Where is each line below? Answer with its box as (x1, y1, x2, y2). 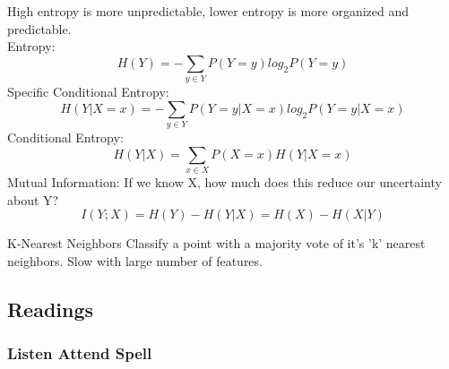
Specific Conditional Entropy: (7, 82, 169, 101)
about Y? (7, 190, 59, 209)
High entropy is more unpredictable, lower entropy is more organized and (7, 2, 410, 20)
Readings (7, 295, 94, 322)
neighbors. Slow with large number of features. (7, 251, 263, 270)
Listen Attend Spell (7, 342, 152, 365)
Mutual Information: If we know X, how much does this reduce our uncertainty (7, 172, 442, 191)
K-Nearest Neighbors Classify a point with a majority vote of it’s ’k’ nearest (7, 234, 426, 253)
